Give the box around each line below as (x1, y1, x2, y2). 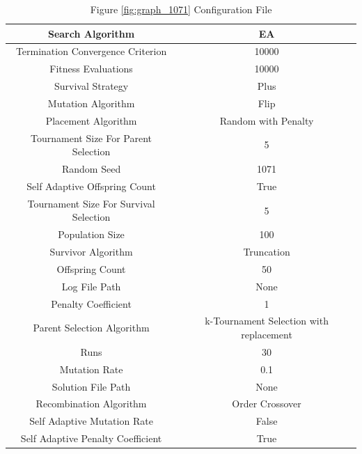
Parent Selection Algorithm (33, 320, 150, 335)
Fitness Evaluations (49, 61, 133, 76)
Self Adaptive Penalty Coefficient (20, 431, 162, 446)
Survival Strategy (54, 79, 129, 93)
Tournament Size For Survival (27, 196, 155, 210)
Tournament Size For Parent (31, 130, 152, 145)
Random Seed (61, 162, 121, 176)
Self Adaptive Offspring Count (26, 178, 156, 193)
